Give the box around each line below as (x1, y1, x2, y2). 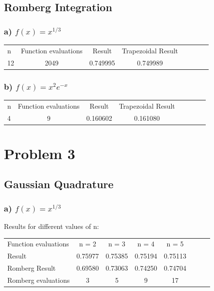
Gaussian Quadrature (4, 177, 114, 192)
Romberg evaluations (7, 275, 70, 285)
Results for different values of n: (4, 221, 99, 231)
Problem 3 (4, 143, 75, 163)
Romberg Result (7, 263, 56, 273)
